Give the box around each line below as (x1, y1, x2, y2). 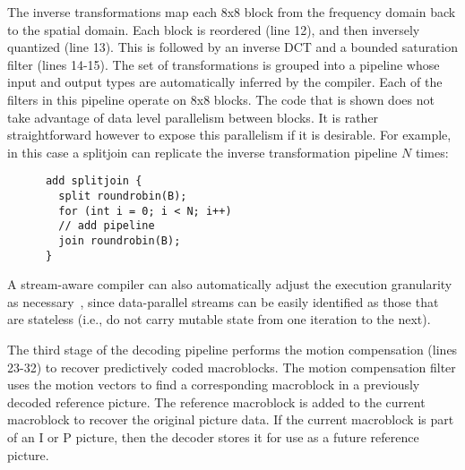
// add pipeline (58, 219, 155, 233)
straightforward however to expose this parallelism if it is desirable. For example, (7, 125, 452, 144)
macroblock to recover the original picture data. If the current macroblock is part (7, 410, 454, 429)
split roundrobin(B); (58, 190, 187, 202)
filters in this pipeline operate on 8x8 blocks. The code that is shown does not (7, 90, 435, 108)
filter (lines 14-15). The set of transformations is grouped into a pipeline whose (7, 55, 440, 73)
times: (415, 142, 449, 161)
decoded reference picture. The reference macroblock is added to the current (7, 392, 426, 411)
